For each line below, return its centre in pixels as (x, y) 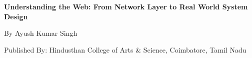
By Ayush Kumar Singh (41, 33)
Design (16, 16)
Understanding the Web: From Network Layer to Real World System (126, 6)
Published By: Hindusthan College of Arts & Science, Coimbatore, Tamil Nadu (125, 49)
